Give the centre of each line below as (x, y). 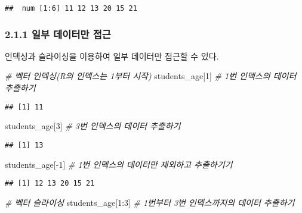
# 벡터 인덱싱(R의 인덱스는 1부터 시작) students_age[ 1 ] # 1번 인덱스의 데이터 (151, 76)
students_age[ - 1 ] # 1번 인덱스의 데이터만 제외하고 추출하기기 (119, 164)
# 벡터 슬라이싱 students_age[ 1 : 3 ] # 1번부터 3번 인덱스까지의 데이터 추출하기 (150, 202)
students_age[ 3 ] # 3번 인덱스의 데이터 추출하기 (93, 126)
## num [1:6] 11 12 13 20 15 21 (71, 8)
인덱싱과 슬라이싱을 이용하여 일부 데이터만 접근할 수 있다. (112, 56)
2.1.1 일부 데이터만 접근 (58, 34)
